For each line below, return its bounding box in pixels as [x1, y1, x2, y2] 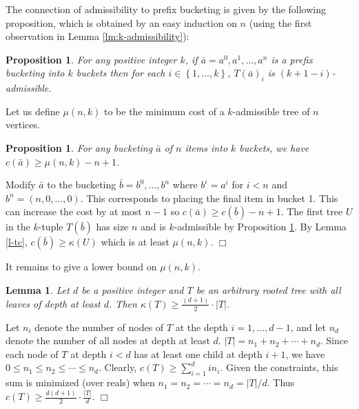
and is [141, 219, 166, 234]
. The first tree [280, 204, 343, 219]
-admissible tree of [232, 103, 310, 118]
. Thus [267, 375, 295, 390]
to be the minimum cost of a [104, 103, 225, 118]
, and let [290, 319, 326, 334]
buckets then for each [76, 66, 165, 80]
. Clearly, [98, 360, 137, 375]
